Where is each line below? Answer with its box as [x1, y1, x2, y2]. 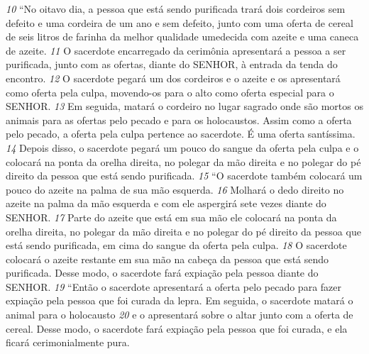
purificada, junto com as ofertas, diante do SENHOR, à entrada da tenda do [6, 57, 338, 72]
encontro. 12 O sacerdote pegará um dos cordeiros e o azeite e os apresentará [6, 70, 341, 85]
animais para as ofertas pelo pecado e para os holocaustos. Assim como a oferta [6, 112, 352, 127]
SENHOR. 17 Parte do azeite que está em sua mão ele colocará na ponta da [6, 209, 337, 224]
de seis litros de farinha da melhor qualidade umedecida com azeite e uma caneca [6, 29, 359, 44]
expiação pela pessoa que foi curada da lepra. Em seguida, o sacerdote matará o [6, 293, 353, 308]
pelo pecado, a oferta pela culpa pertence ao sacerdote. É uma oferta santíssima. [6, 126, 356, 141]
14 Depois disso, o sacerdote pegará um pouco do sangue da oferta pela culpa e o [6, 140, 359, 155]
